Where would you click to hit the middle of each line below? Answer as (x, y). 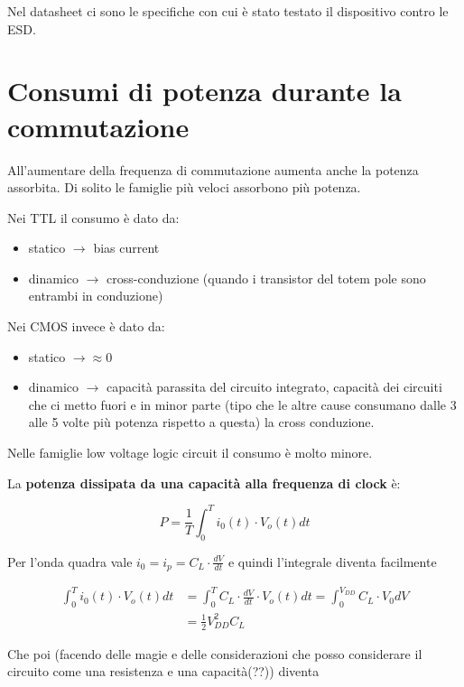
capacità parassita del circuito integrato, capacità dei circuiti (274, 387)
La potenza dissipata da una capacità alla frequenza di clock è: (204, 483)
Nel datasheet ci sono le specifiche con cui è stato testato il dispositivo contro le (228, 11)
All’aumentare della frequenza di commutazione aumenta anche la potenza (213, 169)
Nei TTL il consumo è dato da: (93, 217)
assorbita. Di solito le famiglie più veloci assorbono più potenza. (184, 187)
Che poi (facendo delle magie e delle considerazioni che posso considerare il (215, 653)
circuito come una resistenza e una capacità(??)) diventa (163, 671)
